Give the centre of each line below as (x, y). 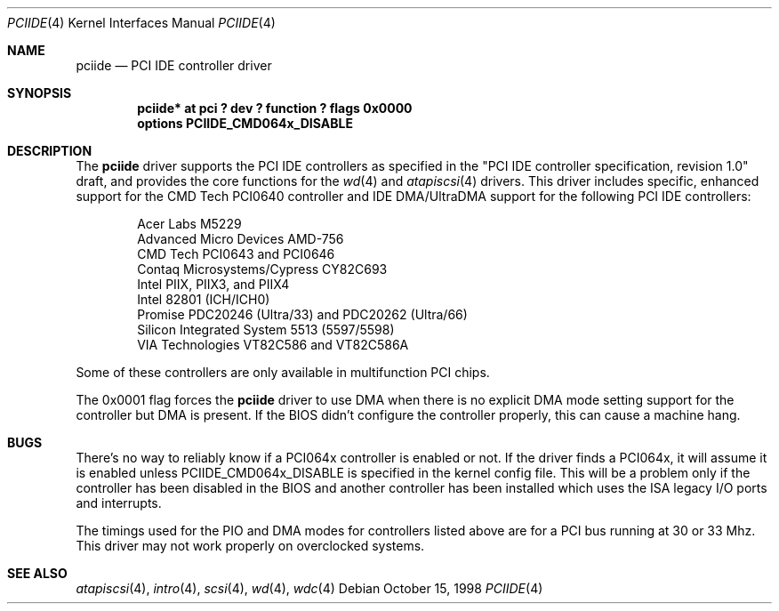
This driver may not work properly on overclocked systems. (250, 546)
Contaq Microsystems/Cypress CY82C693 (262, 269)
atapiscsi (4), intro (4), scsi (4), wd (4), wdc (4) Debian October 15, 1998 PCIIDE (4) (309, 588)
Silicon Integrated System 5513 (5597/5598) (266, 330)
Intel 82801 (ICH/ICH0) (204, 299)
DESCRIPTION (50, 151)
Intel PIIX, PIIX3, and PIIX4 (213, 284)
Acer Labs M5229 (189, 224)
